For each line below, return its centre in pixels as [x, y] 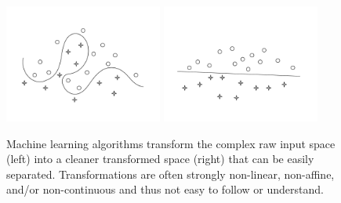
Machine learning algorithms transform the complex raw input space [171, 143]
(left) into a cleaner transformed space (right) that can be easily [160, 159]
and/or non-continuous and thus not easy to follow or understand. [165, 189]
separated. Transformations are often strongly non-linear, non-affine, [170, 174]
